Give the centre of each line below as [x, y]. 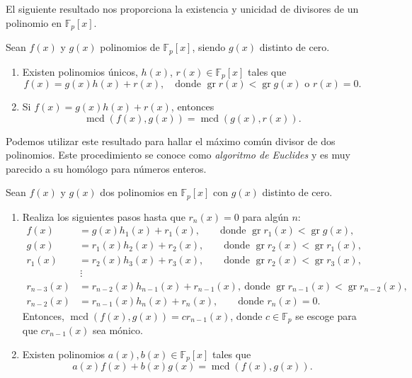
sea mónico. [118, 330]
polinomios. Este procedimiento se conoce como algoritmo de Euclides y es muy [178, 155]
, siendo [209, 47]
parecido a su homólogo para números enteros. [106, 168]
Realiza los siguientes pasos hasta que [104, 216]
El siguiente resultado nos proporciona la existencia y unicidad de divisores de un [182, 8]
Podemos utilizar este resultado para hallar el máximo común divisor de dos [171, 141]
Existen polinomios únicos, [80, 71]
